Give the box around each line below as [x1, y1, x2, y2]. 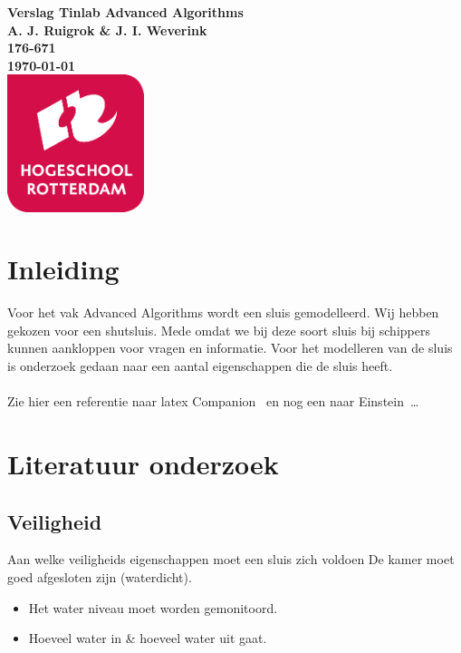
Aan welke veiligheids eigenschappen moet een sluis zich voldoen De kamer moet [7, 550, 455, 569]
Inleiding [7, 250, 120, 288]
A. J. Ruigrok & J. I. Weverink [7, 20, 207, 39]
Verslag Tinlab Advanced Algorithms [7, 3, 244, 21]
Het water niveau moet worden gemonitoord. [28, 598, 278, 617]
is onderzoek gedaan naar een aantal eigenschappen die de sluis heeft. [7, 356, 393, 375]
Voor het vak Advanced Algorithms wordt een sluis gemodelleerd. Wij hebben [7, 303, 439, 322]
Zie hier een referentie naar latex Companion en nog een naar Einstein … [7, 392, 419, 411]
